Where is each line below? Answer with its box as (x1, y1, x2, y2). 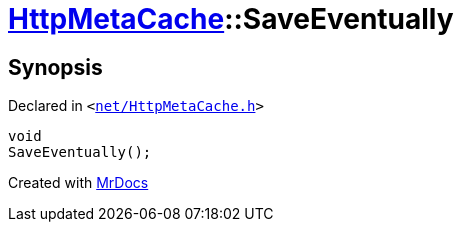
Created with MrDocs (8, 174, 149, 192)
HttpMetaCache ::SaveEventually (8, 2, 454, 36)
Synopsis (8, 54, 103, 80)
